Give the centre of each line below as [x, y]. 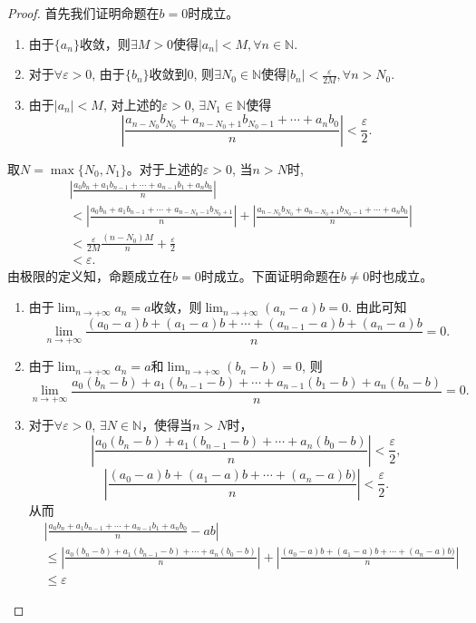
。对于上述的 [165, 168]
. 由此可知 [377, 307]
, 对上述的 [132, 105]
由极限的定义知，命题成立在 [90, 276]
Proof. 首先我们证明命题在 [83, 13]
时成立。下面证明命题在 [271, 276]
